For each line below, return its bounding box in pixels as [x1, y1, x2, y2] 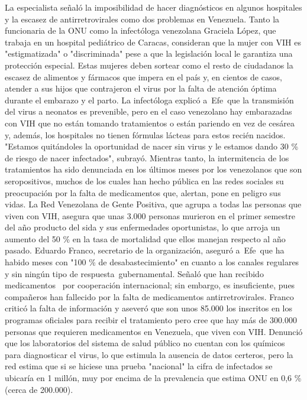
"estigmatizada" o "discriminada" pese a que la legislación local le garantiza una [5, 47, 293, 60]
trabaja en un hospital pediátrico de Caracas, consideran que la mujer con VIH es [5, 35, 302, 48]
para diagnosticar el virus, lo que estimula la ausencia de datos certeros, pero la [5, 348, 293, 360]
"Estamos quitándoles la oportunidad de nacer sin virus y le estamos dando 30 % [5, 140, 299, 152]
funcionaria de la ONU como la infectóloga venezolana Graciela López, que [5, 24, 276, 37]
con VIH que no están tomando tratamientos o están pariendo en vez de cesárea [5, 116, 295, 129]
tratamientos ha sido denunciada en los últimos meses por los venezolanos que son [5, 163, 302, 175]
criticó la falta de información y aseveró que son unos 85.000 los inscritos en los [5, 302, 292, 314]
